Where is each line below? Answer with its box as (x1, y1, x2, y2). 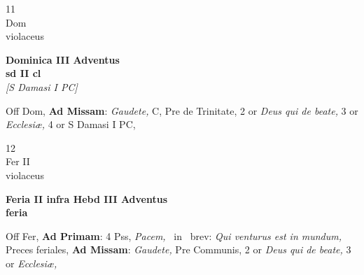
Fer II (6, 154, 30, 169)
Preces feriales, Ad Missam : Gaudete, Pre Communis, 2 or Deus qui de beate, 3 (6, 242, 351, 257)
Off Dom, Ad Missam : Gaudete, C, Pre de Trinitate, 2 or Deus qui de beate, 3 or (6, 103, 358, 118)
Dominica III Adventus (6, 52, 120, 66)
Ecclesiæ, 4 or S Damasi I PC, (6, 117, 136, 132)
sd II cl (6, 66, 41, 80)
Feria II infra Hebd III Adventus (6, 191, 168, 206)
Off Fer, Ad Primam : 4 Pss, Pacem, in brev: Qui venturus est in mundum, (6, 228, 342, 243)
